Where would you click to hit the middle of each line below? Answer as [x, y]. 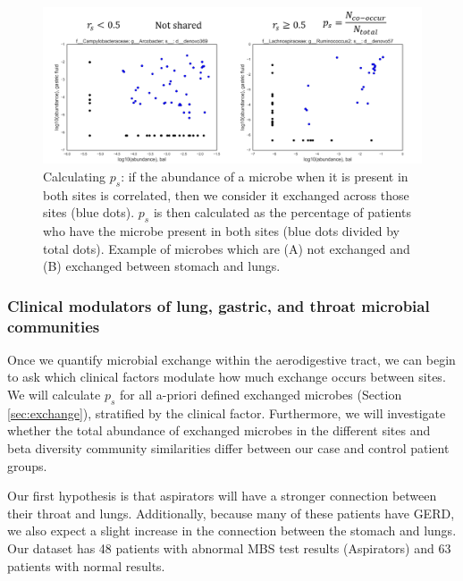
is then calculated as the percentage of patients [282, 212]
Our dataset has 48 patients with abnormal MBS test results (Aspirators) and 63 [229, 547]
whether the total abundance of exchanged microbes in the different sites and [219, 430]
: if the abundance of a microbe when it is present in [265, 176]
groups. [27, 465]
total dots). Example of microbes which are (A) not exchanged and [227, 248]
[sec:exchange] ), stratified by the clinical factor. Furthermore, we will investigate [227, 413]
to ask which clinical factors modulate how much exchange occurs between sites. [227, 377]
